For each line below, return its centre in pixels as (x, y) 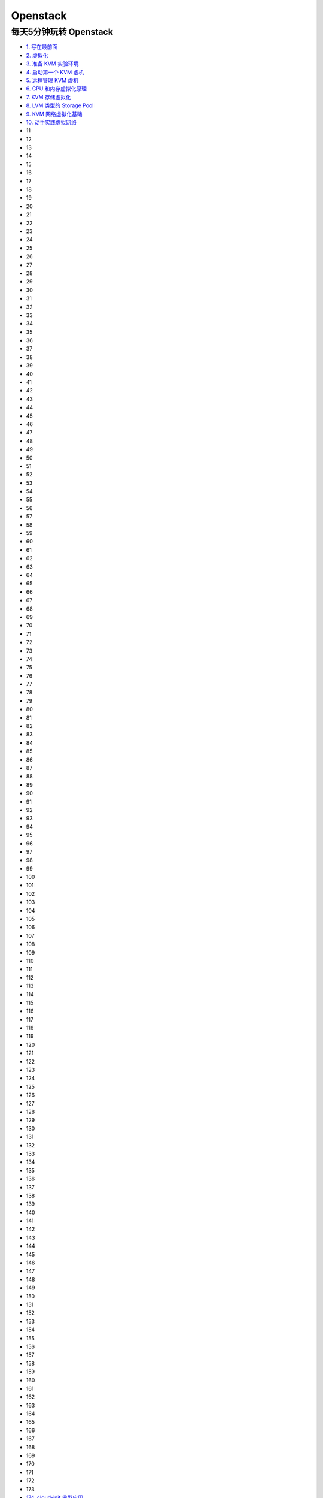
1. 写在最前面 (42, 47)
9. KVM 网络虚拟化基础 (54, 114)
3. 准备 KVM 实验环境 (52, 64)
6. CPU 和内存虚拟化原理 (56, 89)
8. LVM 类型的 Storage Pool (60, 105)
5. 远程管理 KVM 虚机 (52, 80)
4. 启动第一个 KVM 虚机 (55, 72)
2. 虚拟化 (37, 55)
